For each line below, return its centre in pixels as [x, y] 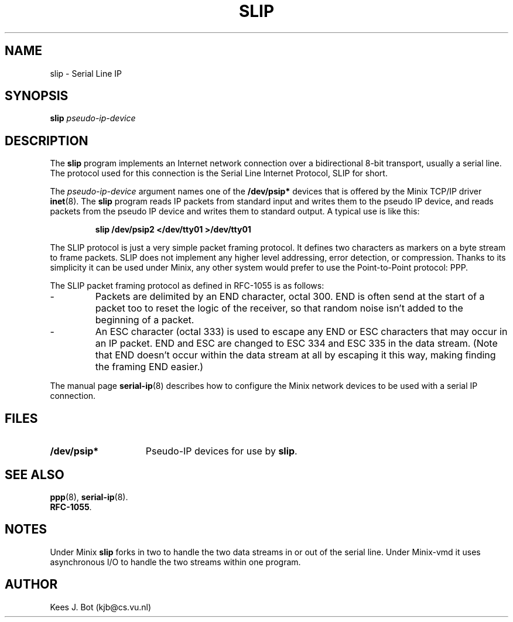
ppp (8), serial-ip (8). [89, 497]
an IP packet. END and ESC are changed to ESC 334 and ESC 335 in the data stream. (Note [296, 344]
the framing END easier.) [149, 367]
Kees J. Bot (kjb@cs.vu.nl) [101, 607]
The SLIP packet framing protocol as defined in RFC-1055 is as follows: [187, 286]
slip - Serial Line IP [86, 73]
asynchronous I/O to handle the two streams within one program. [175, 562]
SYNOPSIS [37, 96]
